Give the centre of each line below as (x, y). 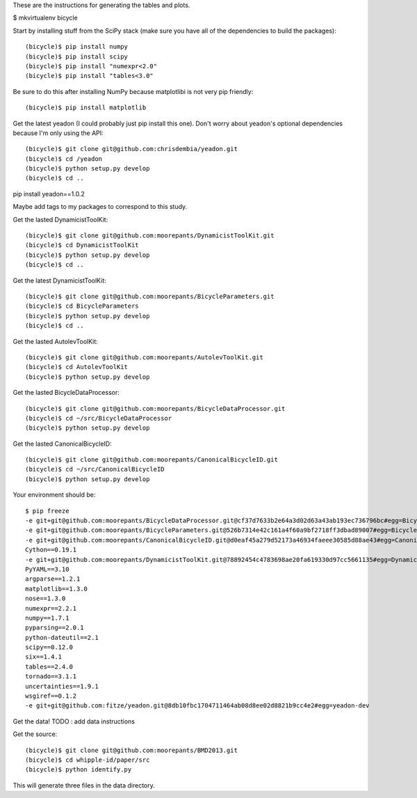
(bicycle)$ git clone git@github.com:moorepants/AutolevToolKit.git (144, 357)
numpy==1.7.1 (47, 618)
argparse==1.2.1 (53, 579)
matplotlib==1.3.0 (57, 589)
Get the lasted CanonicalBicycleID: (62, 444)
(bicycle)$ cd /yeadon (64, 159)
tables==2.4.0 (49, 666)
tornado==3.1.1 (51, 676)
